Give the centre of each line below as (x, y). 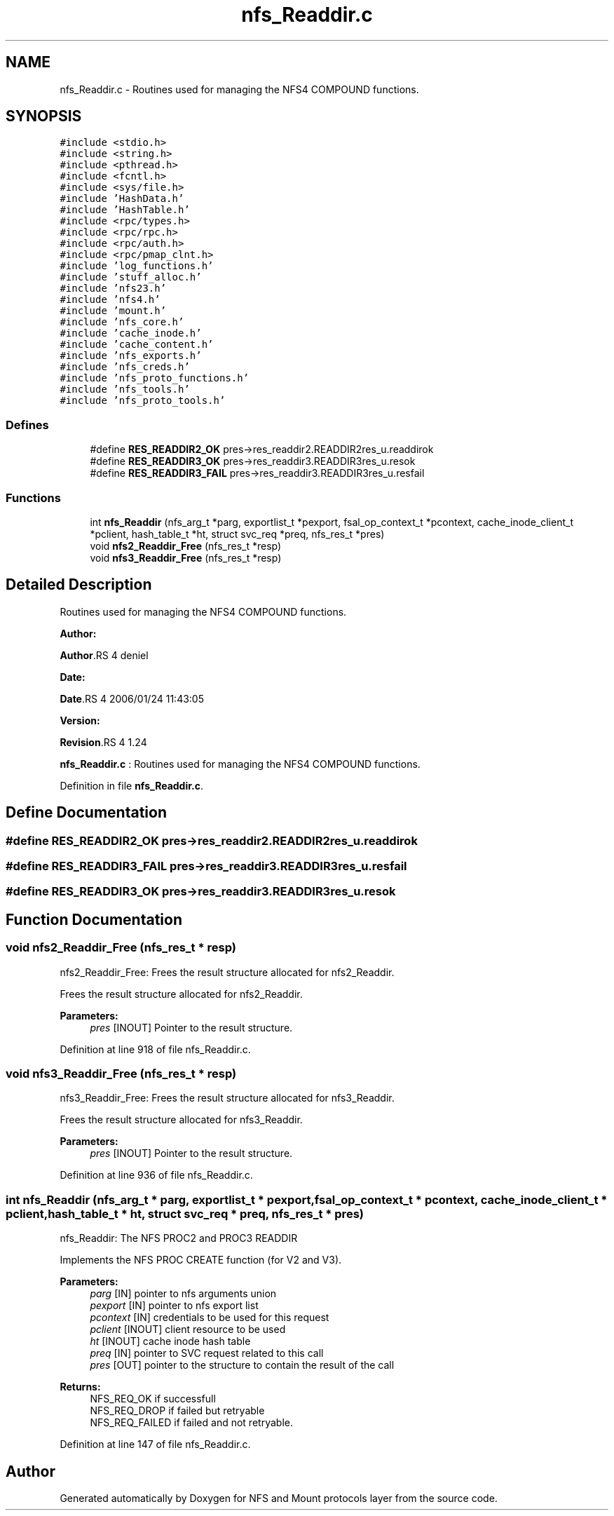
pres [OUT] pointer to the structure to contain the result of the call (242, 1365)
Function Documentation (94, 919)
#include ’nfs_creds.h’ (125, 367)
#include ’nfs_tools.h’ (125, 390)
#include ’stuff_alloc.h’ (131, 277)
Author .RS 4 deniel (104, 655)
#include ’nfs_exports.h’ (131, 356)
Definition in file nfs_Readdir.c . (132, 785)
